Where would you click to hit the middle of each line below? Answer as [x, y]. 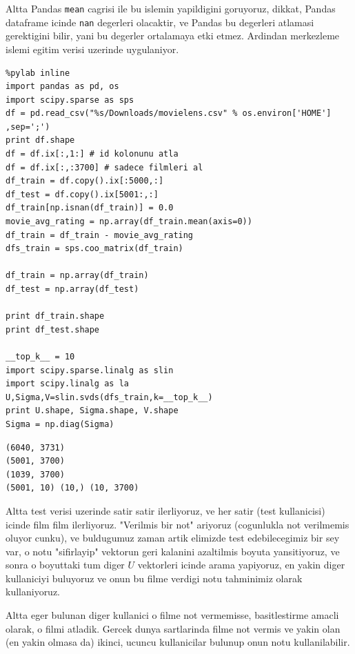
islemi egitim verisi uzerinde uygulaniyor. [92, 49]
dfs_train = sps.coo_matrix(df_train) [94, 249]
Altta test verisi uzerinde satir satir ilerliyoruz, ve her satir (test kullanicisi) [165, 510]
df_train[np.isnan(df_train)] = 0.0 [90, 208]
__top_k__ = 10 [40, 356]
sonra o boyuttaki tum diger [65, 565]
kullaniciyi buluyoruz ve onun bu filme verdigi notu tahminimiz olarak [154, 578]
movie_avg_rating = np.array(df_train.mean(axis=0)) [129, 222]
